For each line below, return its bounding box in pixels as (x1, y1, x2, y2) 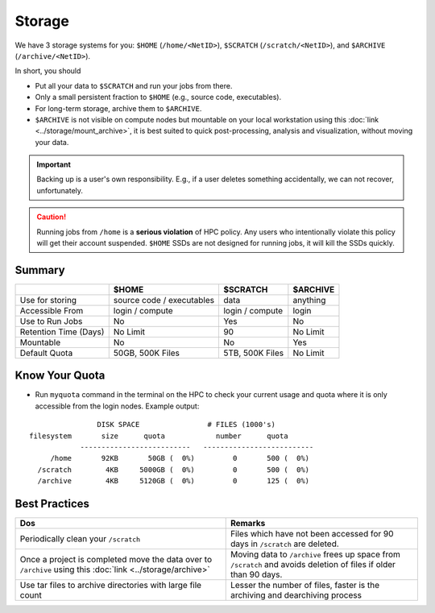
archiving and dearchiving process (230, 590, 362, 601)
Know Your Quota (14, 369, 106, 383)
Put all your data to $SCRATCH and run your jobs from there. (35, 81, 233, 90)
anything (292, 294, 326, 305)
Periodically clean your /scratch (19, 533, 141, 545)
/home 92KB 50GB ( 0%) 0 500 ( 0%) (50, 454, 310, 463)
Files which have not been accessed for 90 (230, 528, 394, 540)
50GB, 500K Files (113, 347, 180, 358)
